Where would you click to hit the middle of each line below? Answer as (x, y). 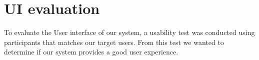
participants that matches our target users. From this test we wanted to (114, 42)
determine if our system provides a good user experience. (91, 52)
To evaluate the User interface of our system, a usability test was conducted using (129, 32)
